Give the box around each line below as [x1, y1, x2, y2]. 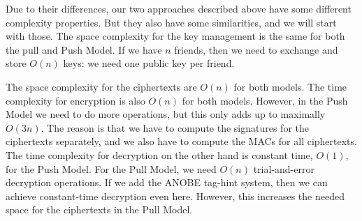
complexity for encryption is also [6, 93, 145, 107]
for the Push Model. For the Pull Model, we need [6, 161, 217, 176]
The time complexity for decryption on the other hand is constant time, [6, 147, 313, 162]
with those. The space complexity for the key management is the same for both [6, 29, 345, 43]
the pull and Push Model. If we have [6, 42, 162, 56]
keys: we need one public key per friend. [63, 56, 235, 70]
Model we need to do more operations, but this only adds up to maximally [6, 107, 326, 121]
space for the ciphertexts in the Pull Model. [6, 202, 193, 217]
